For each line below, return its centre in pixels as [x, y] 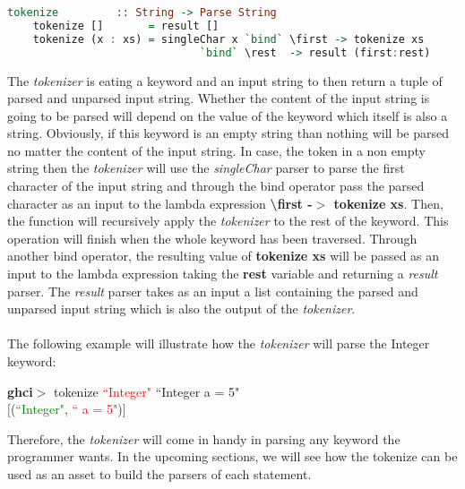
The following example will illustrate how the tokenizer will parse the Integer [219, 343]
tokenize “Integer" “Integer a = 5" [146, 391]
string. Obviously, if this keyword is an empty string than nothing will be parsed [228, 133]
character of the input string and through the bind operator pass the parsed [216, 186]
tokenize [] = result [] [126, 26]
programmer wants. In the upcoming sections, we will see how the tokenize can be [232, 456]
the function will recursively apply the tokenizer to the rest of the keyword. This [228, 221]
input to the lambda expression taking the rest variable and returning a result [223, 274]
